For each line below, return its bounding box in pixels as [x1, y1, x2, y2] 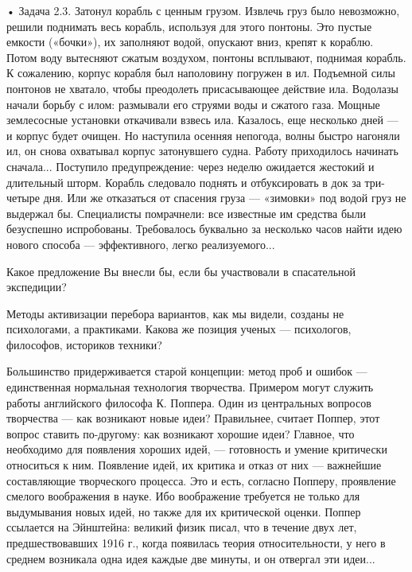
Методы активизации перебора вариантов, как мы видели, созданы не [6, 305, 344, 321]
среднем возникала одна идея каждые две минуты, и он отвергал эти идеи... [6, 550, 375, 566]
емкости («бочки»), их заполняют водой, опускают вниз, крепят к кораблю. [6, 33, 374, 50]
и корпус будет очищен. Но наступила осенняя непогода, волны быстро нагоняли [6, 126, 400, 143]
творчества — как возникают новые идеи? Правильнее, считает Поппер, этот [6, 410, 380, 426]
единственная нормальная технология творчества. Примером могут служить [6, 379, 374, 395]
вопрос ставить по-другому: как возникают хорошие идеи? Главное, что [6, 425, 355, 442]
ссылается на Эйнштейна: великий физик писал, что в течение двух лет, [6, 519, 357, 535]
